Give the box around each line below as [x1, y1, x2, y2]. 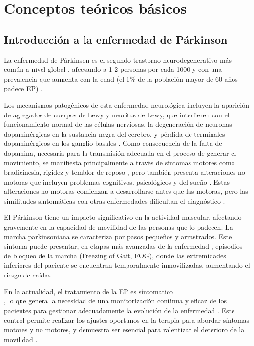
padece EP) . [4, 83, 42, 93]
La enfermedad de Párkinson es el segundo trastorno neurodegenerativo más [4, 54, 232, 65]
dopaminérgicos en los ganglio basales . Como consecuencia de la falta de [4, 138, 222, 148]
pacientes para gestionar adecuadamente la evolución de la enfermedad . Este [4, 305, 235, 315]
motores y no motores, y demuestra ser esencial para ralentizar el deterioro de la [4, 324, 245, 335]
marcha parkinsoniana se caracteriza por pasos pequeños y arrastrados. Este [4, 231, 232, 241]
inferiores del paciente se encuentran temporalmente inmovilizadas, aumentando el [4, 260, 250, 270]
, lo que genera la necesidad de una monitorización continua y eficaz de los [4, 296, 227, 306]
